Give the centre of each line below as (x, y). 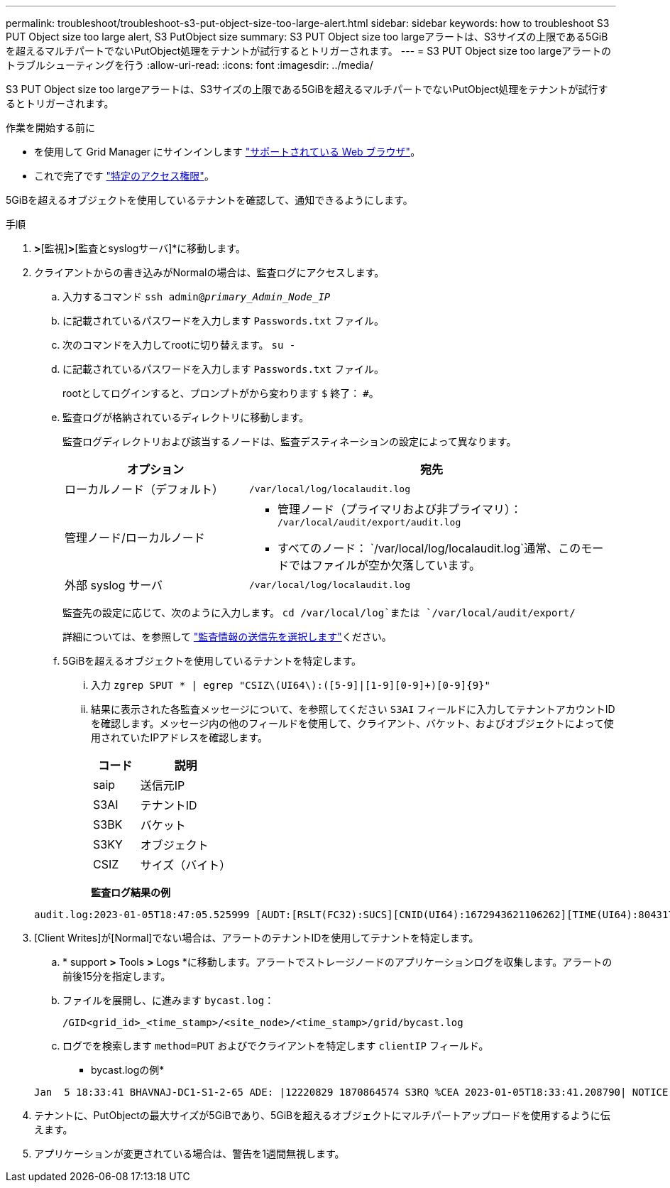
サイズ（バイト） (186, 865)
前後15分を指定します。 (117, 976)
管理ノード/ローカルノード (135, 537)
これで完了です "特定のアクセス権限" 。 (124, 176)
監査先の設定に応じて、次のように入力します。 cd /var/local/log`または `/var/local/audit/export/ (319, 612)
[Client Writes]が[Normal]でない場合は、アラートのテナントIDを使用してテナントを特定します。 (257, 938)
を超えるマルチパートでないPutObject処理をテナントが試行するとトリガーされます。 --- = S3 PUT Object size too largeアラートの (309, 51)
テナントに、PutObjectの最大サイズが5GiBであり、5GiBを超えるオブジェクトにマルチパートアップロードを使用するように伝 (322, 1115)
